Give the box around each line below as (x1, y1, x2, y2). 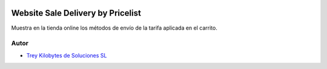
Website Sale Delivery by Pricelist (11, 8, 142, 18)
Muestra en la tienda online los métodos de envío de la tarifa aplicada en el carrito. (11, 24, 217, 31)
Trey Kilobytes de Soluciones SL (26, 51, 107, 59)
